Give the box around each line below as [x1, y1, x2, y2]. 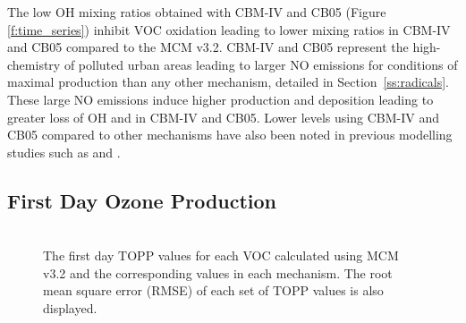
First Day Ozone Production [7, 186, 277, 214]
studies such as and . [7, 142, 121, 161]
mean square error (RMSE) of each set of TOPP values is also [43, 281, 384, 300]
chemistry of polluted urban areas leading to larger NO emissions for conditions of [7, 55, 458, 73]
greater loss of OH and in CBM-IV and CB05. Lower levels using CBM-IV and [7, 107, 439, 126]
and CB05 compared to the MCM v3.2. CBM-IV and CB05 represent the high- [7, 38, 441, 56]
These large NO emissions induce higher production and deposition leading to [7, 89, 434, 108]
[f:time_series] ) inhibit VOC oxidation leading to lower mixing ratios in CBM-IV [7, 20, 451, 38]
